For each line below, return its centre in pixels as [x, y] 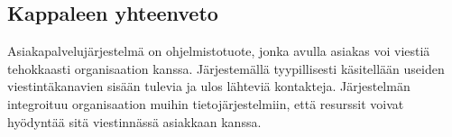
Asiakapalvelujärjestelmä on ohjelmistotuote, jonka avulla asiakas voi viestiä [219, 51]
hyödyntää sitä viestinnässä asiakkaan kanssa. [134, 121]
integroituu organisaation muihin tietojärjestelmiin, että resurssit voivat [206, 103]
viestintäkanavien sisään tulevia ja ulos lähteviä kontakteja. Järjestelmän [209, 86]
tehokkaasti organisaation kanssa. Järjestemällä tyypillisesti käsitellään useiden [226, 68]
